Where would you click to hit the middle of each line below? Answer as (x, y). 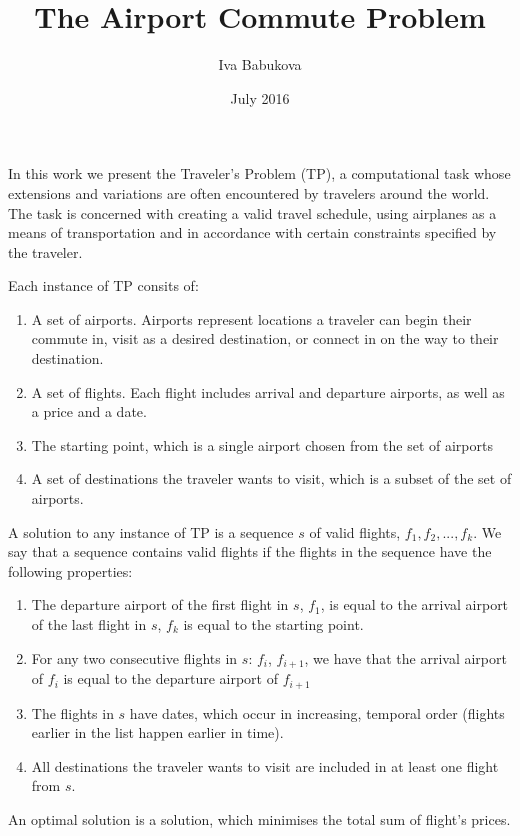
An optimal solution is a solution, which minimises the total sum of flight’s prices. (259, 818)
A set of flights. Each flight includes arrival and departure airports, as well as (268, 391)
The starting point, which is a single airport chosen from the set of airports (262, 444)
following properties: (70, 570)
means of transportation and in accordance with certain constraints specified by (252, 232)
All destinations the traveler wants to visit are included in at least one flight (265, 765)
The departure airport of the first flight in (160, 604)
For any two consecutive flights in (134, 657)
